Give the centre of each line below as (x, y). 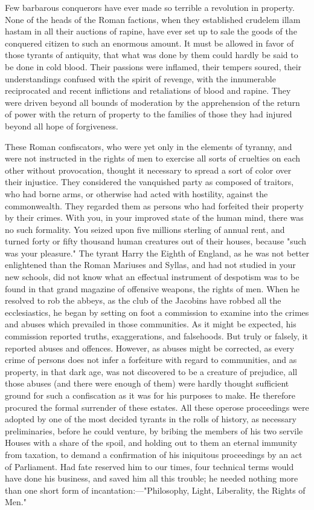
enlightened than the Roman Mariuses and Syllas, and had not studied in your (150, 265)
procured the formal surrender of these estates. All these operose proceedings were (157, 407)
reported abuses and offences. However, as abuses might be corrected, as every (150, 348)
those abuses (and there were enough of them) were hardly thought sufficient (147, 383)
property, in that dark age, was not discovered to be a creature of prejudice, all (151, 371)
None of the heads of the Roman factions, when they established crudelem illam (153, 19)
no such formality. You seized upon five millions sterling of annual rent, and (145, 229)
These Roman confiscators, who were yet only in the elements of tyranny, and (149, 146)
